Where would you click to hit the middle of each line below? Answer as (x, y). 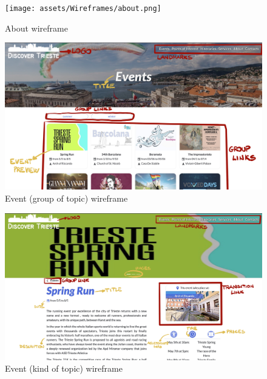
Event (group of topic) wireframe (66, 198)
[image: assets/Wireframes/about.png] (83, 9)
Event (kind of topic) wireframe (64, 368)
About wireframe (36, 28)
